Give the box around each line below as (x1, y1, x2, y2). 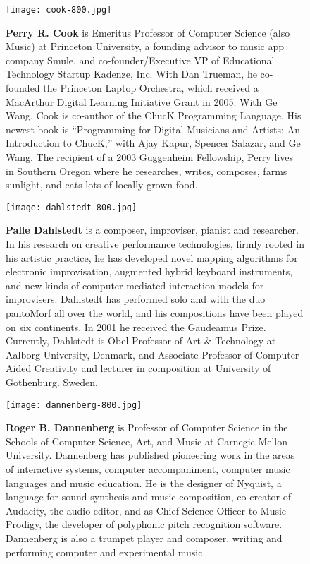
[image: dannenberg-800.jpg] (6, 400, 142, 410)
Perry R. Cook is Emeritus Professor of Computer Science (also (6, 25, 290, 40)
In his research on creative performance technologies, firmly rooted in (6, 236, 304, 251)
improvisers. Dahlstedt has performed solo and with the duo (6, 292, 266, 306)
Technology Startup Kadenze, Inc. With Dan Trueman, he (6, 66, 257, 81)
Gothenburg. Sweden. (6, 374, 98, 389)
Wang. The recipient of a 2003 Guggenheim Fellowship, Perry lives (6, 150, 293, 164)
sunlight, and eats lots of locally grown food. (6, 177, 198, 192)
